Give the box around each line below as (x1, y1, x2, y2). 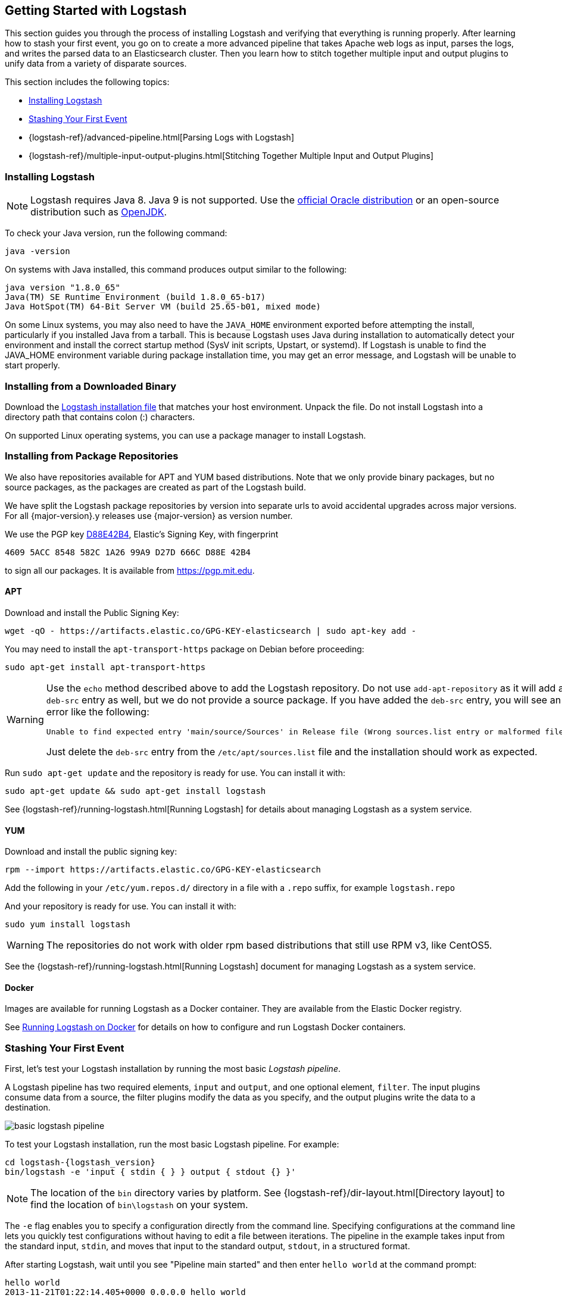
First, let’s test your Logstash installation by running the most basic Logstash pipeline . (5, 1064, 341, 1074)
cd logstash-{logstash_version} (5, 1158, 155, 1168)
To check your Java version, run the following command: (5, 228, 227, 239)
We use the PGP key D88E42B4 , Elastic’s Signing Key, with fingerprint (5, 528, 279, 539)
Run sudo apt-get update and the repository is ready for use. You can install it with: (5, 767, 345, 778)
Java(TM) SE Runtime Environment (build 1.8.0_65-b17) (5, 292, 266, 302)
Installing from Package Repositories (5, 450, 179, 462)
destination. (5, 1102, 51, 1113)
